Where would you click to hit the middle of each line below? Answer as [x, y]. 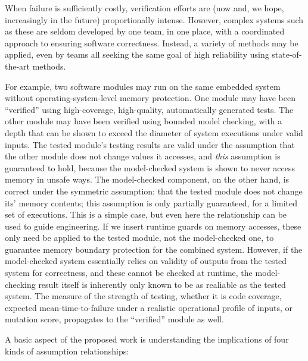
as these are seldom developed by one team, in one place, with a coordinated [145, 31]
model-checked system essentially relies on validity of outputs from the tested [146, 261]
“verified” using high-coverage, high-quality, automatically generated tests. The [149, 109]
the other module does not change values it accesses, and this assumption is [143, 156]
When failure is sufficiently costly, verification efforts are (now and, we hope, [144, 8]
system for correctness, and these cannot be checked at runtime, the [129, 273]
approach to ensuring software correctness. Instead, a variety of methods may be [152, 43]
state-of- [287, 54]
